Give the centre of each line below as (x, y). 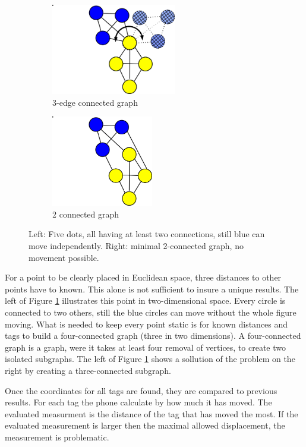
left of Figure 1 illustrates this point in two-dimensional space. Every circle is (145, 300)
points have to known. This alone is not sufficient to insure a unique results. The (152, 289)
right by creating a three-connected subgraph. (88, 370)
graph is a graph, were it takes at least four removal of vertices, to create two (146, 347)
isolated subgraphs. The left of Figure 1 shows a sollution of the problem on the (150, 359)
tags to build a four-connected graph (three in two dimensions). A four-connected (153, 336)
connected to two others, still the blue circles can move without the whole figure (151, 312)
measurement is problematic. (57, 437)
